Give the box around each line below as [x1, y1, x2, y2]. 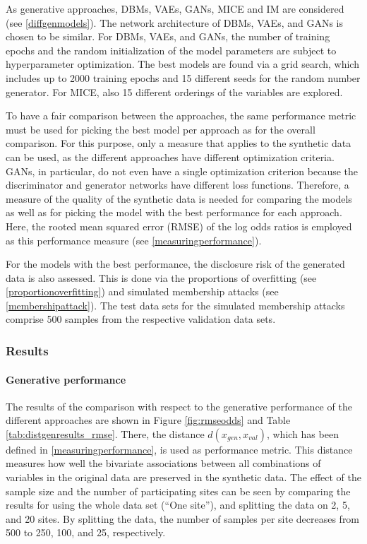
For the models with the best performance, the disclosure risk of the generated [6, 256, 345, 271]
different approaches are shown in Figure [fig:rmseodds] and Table [6, 413, 291, 427]
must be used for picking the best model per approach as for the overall [6, 122, 315, 136]
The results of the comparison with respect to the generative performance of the [6, 398, 352, 413]
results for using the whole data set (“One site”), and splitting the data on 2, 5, [6, 497, 350, 512]
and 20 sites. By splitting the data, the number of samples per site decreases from [6, 511, 360, 526]
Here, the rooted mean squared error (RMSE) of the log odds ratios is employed [6, 218, 352, 233]
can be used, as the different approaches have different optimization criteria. [6, 149, 335, 164]
